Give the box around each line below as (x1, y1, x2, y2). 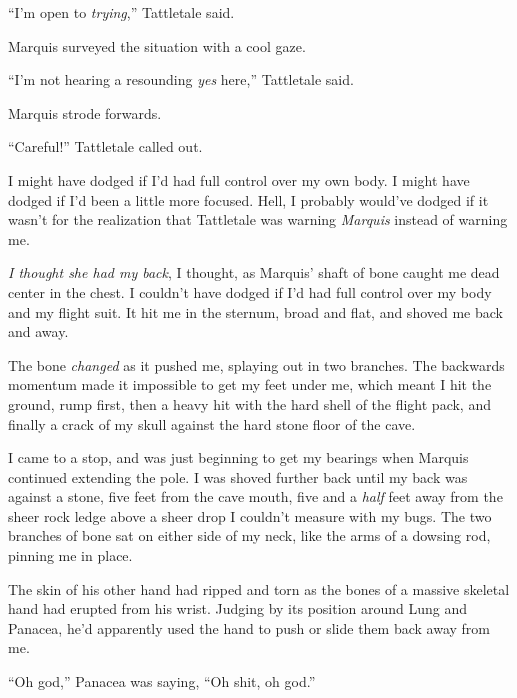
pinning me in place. (8, 545, 133, 566)
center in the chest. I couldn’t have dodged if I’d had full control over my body (8, 281, 492, 302)
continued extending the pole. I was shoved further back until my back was (8, 466, 468, 487)
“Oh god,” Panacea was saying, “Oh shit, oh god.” (8, 671, 316, 692)
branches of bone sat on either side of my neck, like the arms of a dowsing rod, (8, 525, 491, 546)
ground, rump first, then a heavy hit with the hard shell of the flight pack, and (8, 393, 491, 414)
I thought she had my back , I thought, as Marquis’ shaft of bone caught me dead (8, 262, 500, 283)
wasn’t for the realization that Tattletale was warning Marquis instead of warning (8, 209, 508, 230)
